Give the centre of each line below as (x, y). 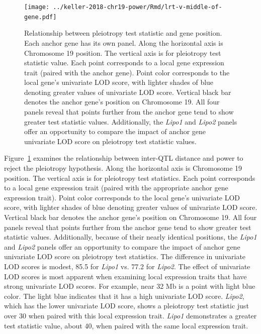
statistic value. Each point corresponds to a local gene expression (124, 63)
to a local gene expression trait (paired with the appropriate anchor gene (116, 188)
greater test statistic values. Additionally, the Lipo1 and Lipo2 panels (131, 121)
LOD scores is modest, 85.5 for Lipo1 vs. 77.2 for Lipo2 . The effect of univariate (127, 266)
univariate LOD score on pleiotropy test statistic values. (110, 141)
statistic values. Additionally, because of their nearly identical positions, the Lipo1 (130, 237)
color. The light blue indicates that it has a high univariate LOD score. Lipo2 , (124, 296)
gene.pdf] (40, 17)
